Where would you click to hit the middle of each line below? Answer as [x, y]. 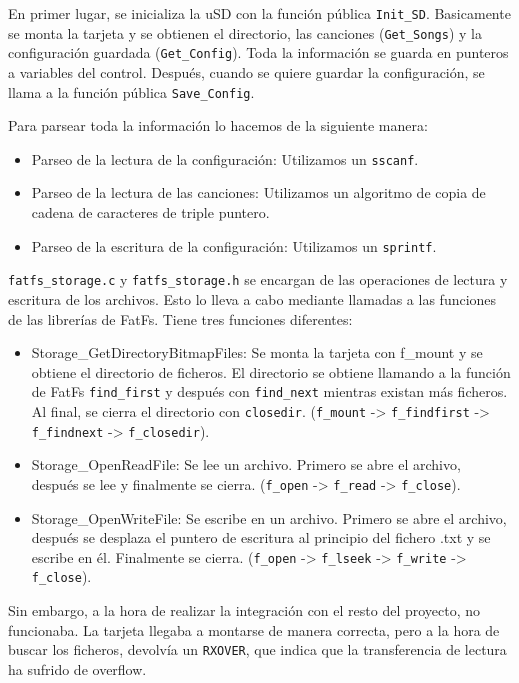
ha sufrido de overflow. [77, 668]
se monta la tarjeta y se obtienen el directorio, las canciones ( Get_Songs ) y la [245, 32]
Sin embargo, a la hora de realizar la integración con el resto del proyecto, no [244, 610]
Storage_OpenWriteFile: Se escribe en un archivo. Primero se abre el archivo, [269, 517]
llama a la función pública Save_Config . [131, 91]
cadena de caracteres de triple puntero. [150, 212]
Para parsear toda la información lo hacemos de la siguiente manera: [218, 125]
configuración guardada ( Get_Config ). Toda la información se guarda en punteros [258, 52]
